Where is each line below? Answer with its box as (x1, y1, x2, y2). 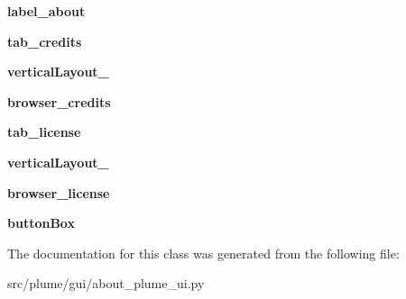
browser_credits (7, 92, 111, 111)
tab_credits (7, 32, 82, 50)
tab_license (7, 122, 81, 141)
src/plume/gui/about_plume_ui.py (7, 274, 205, 293)
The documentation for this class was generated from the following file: (7, 243, 400, 262)
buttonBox (7, 213, 75, 232)
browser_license (7, 183, 110, 202)
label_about (7, 2, 86, 20)
